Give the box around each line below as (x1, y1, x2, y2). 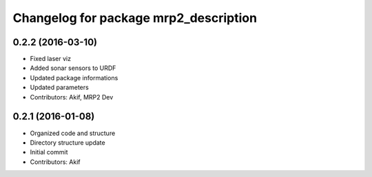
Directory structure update (30, 138, 106, 147)
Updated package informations (30, 73, 118, 82)
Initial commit (30, 148, 68, 156)
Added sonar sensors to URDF (30, 64, 116, 72)
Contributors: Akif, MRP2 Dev (30, 93, 114, 101)
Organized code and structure (30, 129, 116, 137)
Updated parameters (30, 83, 89, 92)
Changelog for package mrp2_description (12, 10, 258, 25)
